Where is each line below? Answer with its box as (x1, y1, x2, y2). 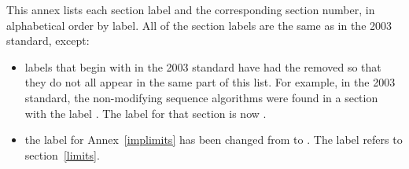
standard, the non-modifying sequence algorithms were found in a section (24, 89, 378, 105)
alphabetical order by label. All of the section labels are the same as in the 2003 (6, 17, 392, 33)
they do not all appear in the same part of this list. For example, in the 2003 (24, 74, 396, 90)
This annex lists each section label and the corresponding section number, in (6, 2, 375, 17)
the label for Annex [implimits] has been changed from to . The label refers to (24, 131, 403, 148)
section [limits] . (24, 146, 100, 163)
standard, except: (6, 32, 90, 49)
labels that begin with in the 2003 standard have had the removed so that (24, 58, 381, 75)
